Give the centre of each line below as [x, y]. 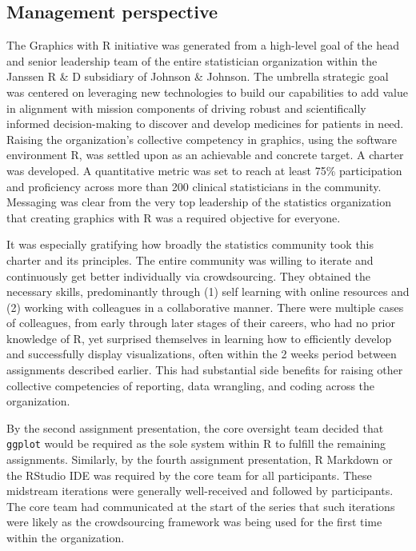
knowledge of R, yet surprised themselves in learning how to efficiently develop [199, 338]
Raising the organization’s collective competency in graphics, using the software [202, 139]
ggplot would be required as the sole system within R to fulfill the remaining [196, 443]
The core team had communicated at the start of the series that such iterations [201, 506]
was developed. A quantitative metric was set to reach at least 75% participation [204, 170]
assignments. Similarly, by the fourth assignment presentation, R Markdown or [200, 459]
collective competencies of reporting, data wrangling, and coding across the [191, 385]
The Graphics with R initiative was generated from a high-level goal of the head [203, 45]
